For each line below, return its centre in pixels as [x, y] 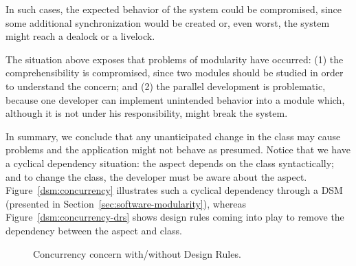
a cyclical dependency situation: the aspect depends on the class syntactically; [170, 163]
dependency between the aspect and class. [94, 230]
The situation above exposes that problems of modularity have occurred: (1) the [175, 59]
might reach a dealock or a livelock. [80, 36]
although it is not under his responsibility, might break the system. [147, 113]
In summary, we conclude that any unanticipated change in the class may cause [173, 136]
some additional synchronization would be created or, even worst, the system [168, 22]
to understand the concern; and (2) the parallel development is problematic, [166, 86]
